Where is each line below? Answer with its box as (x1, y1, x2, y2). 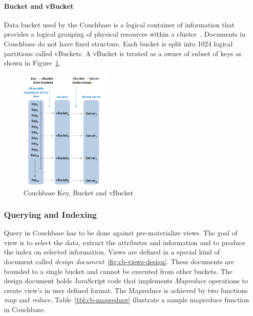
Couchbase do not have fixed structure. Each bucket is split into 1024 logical (4, 38, 233, 48)
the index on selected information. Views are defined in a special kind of (4, 247, 220, 257)
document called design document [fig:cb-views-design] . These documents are (4, 256, 234, 266)
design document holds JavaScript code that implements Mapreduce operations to (4, 275, 248, 286)
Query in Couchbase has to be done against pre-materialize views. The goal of (4, 228, 237, 238)
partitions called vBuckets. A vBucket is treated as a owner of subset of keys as (4, 48, 242, 58)
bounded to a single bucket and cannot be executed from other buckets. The (4, 266, 232, 276)
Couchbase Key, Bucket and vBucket (23, 188, 133, 198)
